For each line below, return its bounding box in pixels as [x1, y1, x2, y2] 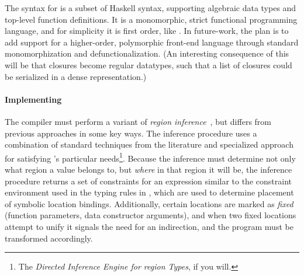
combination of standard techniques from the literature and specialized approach [5, 138, 293, 151]
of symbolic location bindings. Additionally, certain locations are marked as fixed [5, 197, 293, 209]
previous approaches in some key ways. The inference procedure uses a [5, 127, 257, 139]
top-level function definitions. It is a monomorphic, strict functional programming [5, 13, 298, 25]
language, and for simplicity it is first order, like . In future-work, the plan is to [5, 25, 289, 37]
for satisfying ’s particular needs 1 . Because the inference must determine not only [5, 150, 296, 164]
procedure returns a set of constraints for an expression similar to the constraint [5, 174, 292, 187]
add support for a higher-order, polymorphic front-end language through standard [5, 36, 299, 48]
